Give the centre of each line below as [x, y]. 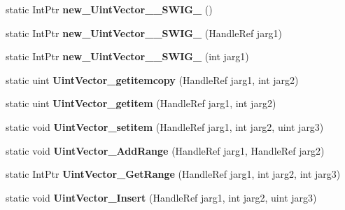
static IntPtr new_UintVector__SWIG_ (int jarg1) [127, 56]
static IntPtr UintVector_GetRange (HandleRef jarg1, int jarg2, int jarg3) [173, 174]
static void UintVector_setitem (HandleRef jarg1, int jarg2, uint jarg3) [165, 126]
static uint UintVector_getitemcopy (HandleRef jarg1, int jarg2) [152, 79]
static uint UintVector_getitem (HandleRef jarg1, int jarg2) [141, 103]
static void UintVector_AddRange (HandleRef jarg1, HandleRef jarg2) [165, 150]
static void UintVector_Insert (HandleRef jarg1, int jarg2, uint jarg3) [161, 197]
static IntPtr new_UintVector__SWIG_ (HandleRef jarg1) [144, 33]
